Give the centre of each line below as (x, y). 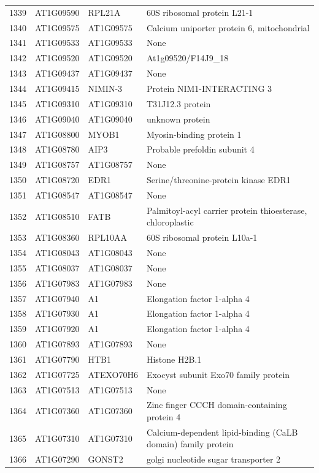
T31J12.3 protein (179, 103)
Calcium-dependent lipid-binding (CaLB (222, 432)
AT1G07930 (57, 313)
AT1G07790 (57, 359)
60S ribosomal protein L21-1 (200, 12)
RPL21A (104, 12)
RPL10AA (108, 237)
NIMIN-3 (105, 88)
